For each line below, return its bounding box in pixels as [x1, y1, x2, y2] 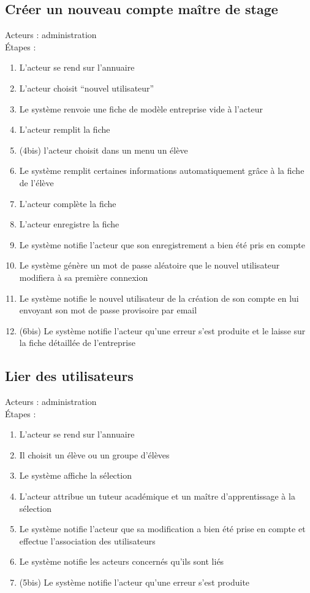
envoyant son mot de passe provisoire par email [19, 304, 197, 316]
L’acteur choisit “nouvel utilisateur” [19, 81, 154, 94]
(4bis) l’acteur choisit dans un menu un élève [19, 143, 188, 156]
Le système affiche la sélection [19, 469, 132, 482]
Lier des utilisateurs [5, 366, 134, 385]
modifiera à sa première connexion [19, 270, 148, 283]
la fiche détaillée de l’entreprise [19, 336, 135, 349]
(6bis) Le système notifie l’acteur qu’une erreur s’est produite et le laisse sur [19, 324, 306, 337]
